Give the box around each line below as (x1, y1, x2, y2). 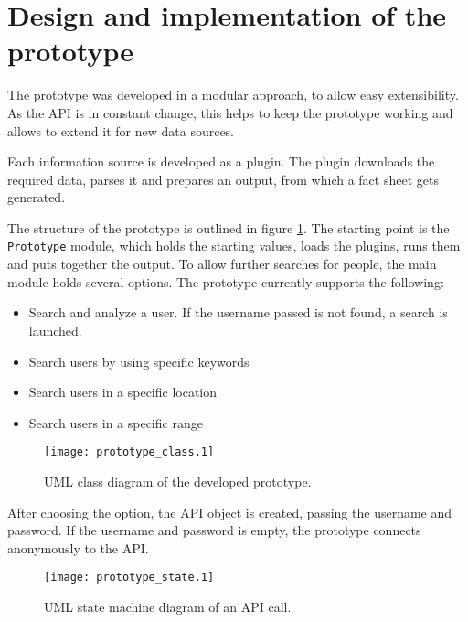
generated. (7, 188, 66, 207)
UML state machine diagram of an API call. (44, 596, 292, 616)
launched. (28, 320, 82, 339)
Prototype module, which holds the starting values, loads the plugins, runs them (7, 236, 461, 255)
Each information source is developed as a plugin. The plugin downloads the (7, 152, 435, 171)
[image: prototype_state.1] (44, 571, 215, 584)
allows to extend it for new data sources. (7, 121, 235, 140)
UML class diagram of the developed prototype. (44, 471, 312, 490)
